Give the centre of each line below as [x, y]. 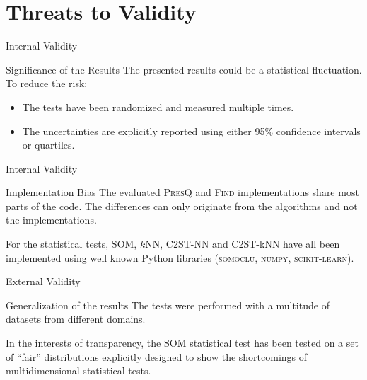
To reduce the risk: [47, 83]
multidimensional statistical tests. [78, 370]
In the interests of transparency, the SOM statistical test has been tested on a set [182, 343]
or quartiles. [48, 145]
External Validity [43, 281]
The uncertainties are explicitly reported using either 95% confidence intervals [191, 131]
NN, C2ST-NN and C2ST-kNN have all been [243, 244]
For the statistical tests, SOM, [71, 244]
